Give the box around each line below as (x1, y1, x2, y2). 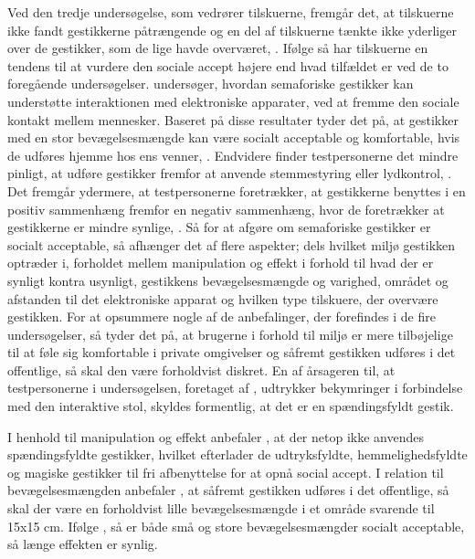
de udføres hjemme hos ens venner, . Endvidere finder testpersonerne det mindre (7, 145, 459, 164)
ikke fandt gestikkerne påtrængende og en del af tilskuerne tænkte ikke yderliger (7, 20, 457, 39)
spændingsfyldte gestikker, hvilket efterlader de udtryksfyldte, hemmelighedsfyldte (7, 445, 468, 464)
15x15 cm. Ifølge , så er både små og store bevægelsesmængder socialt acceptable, (7, 516, 465, 535)
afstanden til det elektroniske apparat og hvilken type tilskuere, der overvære (7, 289, 438, 308)
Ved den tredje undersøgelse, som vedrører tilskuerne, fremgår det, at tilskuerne (7, 3, 454, 21)
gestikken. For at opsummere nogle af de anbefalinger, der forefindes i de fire (7, 307, 436, 326)
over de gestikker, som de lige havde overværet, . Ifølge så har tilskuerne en (7, 38, 428, 58)
